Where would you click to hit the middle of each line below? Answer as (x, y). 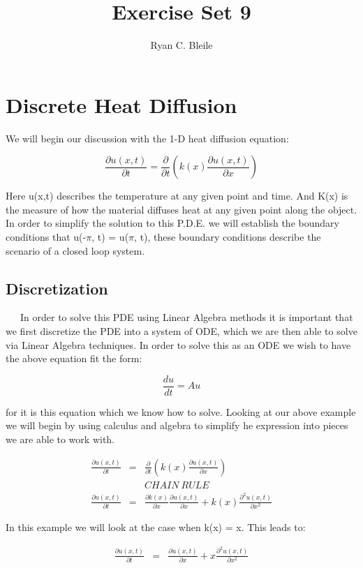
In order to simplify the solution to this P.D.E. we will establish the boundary (172, 223)
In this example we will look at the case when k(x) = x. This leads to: (156, 526)
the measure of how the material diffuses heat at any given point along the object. (181, 209)
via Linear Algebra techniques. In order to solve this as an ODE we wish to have (178, 344)
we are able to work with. (60, 439)
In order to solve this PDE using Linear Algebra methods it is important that (186, 317)
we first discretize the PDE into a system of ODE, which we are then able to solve (181, 331)
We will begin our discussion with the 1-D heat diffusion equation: (147, 138)
